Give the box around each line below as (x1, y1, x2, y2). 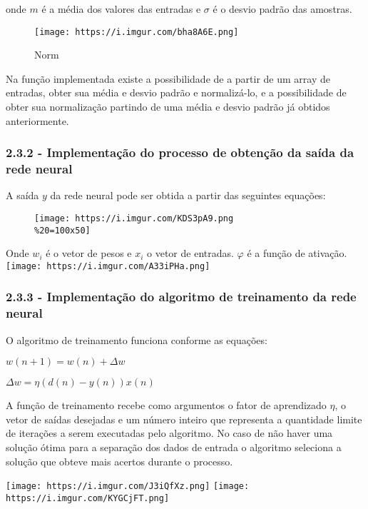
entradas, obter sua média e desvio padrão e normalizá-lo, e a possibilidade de (6, 85, 347, 100)
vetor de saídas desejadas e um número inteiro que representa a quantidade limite (6, 411, 362, 426)
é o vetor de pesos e (46, 246, 132, 261)
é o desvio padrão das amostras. (213, 1, 352, 16)
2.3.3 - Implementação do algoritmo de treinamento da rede (6, 288, 357, 306)
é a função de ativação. (247, 246, 347, 261)
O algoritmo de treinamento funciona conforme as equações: (6, 332, 267, 347)
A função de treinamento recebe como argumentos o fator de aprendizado (6, 398, 327, 413)
